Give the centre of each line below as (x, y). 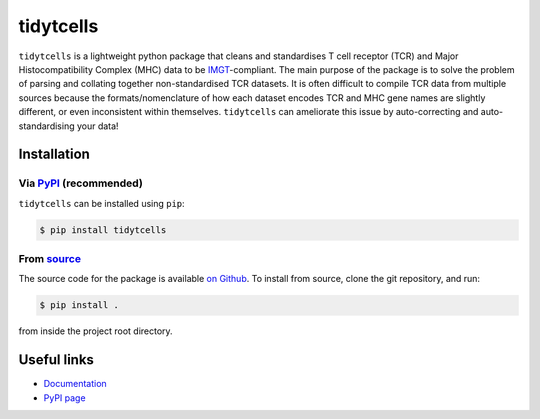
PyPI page (64, 397)
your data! (97, 126)
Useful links (56, 360)
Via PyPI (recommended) (81, 183)
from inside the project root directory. (96, 331)
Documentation (75, 384)
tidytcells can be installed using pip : (101, 203)
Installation (54, 154)
